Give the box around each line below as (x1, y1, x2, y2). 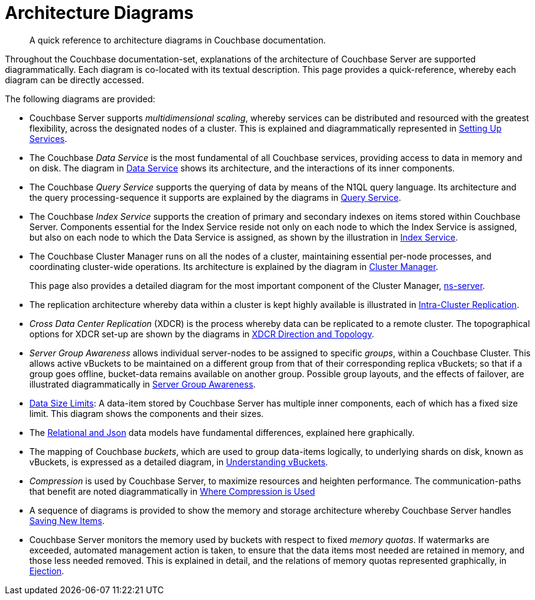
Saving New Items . (29, 515, 105, 526)
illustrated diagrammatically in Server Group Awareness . (29, 378, 256, 389)
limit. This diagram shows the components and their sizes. (29, 408, 264, 419)
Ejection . (29, 565, 64, 576)
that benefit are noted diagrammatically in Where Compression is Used (29, 486, 315, 497)
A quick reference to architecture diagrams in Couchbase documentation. (29, 34, 326, 45)
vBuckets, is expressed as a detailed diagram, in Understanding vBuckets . (29, 456, 328, 467)
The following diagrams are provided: (5, 93, 155, 104)
